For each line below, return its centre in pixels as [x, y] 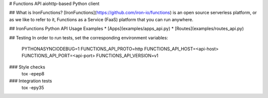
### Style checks [27, 67]
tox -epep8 [33, 74]
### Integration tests [31, 81]
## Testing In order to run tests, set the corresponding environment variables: [89, 37]
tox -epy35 [33, 87]
